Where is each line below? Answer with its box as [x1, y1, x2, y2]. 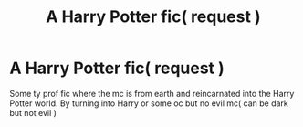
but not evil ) [9, 107, 57, 118]
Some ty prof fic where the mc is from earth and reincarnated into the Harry [9, 88, 295, 99]
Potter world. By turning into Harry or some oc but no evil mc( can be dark [9, 98, 289, 109]
